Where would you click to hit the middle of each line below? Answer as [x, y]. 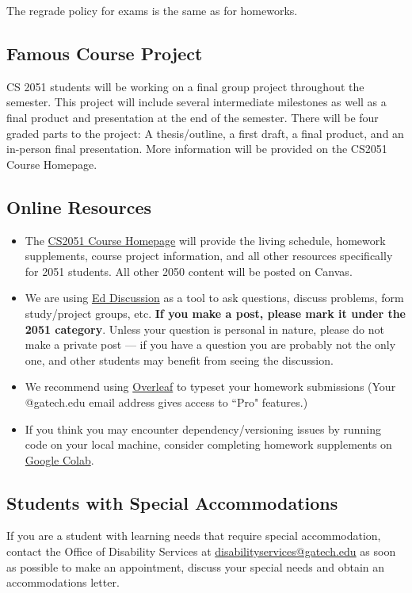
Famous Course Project [105, 53]
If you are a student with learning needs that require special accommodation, [194, 536]
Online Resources [79, 207]
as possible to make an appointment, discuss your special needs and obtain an [196, 566]
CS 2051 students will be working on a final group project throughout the [185, 86]
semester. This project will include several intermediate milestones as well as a [196, 102]
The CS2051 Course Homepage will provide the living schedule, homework [205, 240]
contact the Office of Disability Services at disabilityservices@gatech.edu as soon [201, 551]
